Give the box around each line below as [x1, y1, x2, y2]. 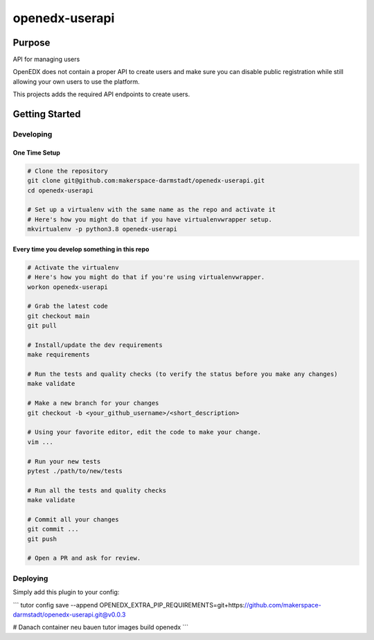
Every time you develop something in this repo [12, 245, 150, 253]
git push [27, 535, 57, 543]
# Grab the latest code [27, 302, 109, 310]
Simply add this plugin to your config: [12, 588, 120, 596]
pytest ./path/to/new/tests [27, 467, 123, 474]
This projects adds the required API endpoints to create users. [12, 90, 190, 98]
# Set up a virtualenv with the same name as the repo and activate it [27, 206, 276, 214]
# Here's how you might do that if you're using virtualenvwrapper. [27, 274, 265, 281]
